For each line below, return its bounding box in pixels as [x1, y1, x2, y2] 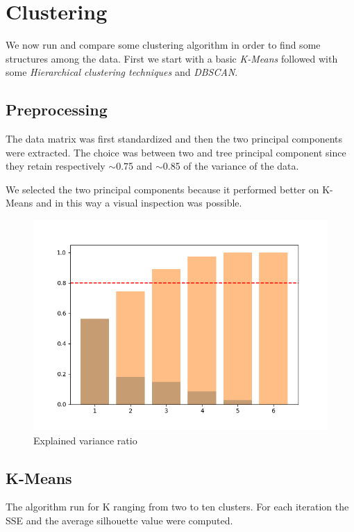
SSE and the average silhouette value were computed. [6, 513, 233, 527]
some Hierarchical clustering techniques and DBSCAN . [6, 65, 238, 79]
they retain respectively [6, 159, 106, 173]
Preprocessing [6, 99, 108, 120]
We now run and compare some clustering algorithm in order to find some [6, 38, 321, 52]
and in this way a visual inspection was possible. [36, 195, 242, 210]
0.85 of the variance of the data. [162, 159, 299, 173]
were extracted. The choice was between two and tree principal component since [6, 145, 346, 159]
